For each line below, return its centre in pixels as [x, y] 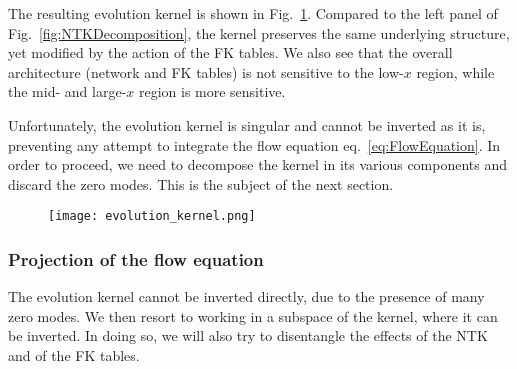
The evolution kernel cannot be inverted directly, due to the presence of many [246, 296]
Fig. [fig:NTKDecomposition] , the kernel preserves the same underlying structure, [259, 32]
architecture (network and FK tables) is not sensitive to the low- [206, 71]
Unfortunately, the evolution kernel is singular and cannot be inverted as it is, [247, 124]
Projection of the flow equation [136, 258]
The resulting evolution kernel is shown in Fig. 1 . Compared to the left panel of [253, 13]
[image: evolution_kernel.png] [152, 216]
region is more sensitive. [212, 91]
